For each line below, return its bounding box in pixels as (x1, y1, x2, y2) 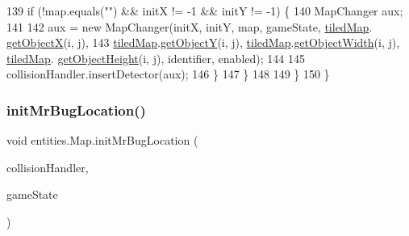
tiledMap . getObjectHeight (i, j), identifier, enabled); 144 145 (6, 49, 305, 66)
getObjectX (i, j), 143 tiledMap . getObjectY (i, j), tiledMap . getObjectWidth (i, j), (6, 34, 400, 51)
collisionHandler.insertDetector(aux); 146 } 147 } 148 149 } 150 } (6, 65, 330, 82)
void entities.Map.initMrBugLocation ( (6, 132, 198, 149)
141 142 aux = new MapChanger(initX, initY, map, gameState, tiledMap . (6, 18, 373, 35)
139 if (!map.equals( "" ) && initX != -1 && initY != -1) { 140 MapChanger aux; (6, 2, 403, 19)
